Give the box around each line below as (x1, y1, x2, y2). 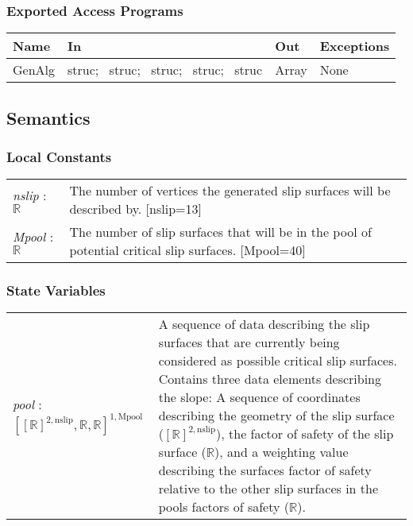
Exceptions (319, 37, 390, 56)
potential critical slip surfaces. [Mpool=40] (69, 241, 306, 260)
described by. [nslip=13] (69, 199, 202, 219)
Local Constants (6, 146, 112, 166)
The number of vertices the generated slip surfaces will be (69, 181, 391, 200)
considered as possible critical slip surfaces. (158, 351, 397, 370)
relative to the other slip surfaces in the (158, 479, 379, 498)
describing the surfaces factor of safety (158, 461, 372, 480)
